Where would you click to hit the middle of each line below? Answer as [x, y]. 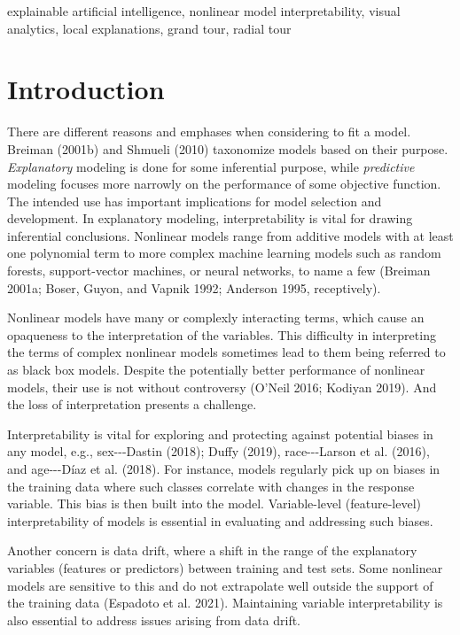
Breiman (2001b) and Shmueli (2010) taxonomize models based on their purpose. [228, 148]
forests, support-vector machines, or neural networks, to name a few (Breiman [219, 271]
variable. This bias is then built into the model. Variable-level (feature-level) [214, 503]
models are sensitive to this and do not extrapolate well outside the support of [220, 585]
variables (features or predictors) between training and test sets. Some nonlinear [225, 567]
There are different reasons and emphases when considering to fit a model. [209, 132]
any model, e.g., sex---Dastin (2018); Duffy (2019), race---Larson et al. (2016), [218, 451]
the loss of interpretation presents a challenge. [132, 404]
